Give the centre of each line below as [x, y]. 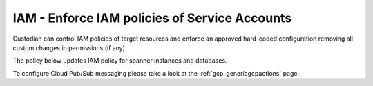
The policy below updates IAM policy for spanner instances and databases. [120, 61]
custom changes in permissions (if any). [70, 47]
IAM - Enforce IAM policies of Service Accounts [152, 18]
